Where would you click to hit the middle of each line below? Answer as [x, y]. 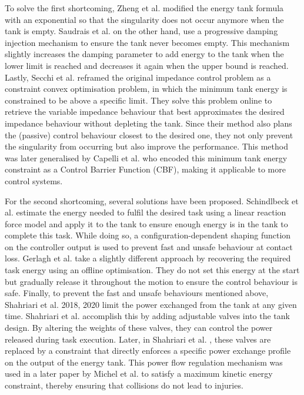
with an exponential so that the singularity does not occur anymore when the [144, 19]
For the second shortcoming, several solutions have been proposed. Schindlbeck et [152, 200]
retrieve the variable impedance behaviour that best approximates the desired [145, 112]
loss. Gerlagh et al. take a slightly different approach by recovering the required [148, 258]
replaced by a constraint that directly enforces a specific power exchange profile [148, 351]
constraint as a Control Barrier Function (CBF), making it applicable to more [145, 169]
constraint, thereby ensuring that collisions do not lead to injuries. [124, 385]
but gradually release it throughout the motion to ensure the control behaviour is [151, 281]
